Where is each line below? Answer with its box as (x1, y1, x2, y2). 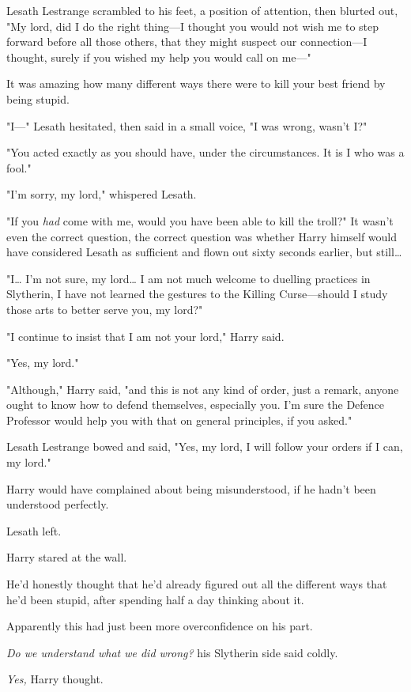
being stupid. (6, 90, 70, 107)
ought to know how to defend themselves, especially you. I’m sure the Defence (6, 396, 385, 413)
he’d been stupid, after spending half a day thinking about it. (6, 591, 304, 607)
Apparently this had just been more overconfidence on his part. (6, 618, 313, 634)
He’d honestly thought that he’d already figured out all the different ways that (6, 576, 387, 592)
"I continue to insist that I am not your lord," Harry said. (6, 327, 285, 344)
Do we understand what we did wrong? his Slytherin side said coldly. (6, 644, 338, 660)
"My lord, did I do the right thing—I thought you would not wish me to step (6, 17, 379, 34)
